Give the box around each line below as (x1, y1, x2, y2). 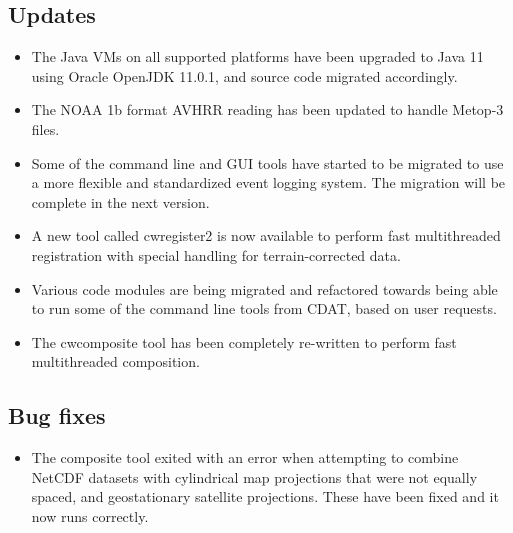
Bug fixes (8, 400, 106, 431)
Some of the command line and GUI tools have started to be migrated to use (31, 152, 504, 173)
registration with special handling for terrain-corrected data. (31, 244, 401, 265)
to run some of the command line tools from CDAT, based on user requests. (31, 298, 497, 319)
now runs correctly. (31, 505, 149, 526)
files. (31, 118, 60, 139)
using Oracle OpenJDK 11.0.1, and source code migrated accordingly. (31, 65, 458, 86)
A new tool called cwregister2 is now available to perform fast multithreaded (31, 225, 501, 246)
